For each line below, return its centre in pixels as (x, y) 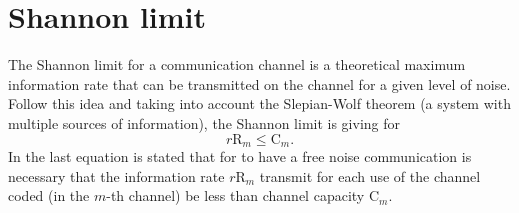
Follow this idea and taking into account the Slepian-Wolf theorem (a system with (259, 103)
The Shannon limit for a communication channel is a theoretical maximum (237, 64)
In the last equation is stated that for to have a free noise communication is (240, 155)
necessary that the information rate (116, 175)
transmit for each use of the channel (370, 175)
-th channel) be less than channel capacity (235, 195)
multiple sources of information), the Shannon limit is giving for (204, 122)
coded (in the (49, 195)
